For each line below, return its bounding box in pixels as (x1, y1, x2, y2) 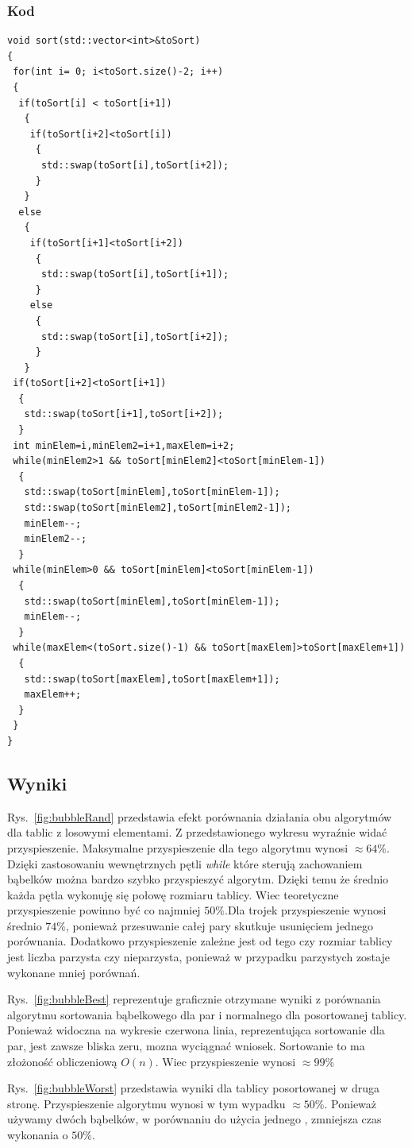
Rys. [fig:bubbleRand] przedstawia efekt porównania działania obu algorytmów (7, 808, 392, 825)
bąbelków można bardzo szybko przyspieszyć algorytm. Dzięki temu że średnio (7, 871, 389, 887)
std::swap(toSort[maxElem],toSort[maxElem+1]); (24, 673, 280, 685)
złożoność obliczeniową (7, 1053, 117, 1069)
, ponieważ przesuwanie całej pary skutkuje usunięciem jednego (66, 917, 373, 933)
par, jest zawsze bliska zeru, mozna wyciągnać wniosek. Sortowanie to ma (7, 1038, 365, 1054)
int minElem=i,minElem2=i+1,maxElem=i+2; (13, 439, 235, 451)
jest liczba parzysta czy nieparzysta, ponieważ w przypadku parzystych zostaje (7, 949, 390, 965)
